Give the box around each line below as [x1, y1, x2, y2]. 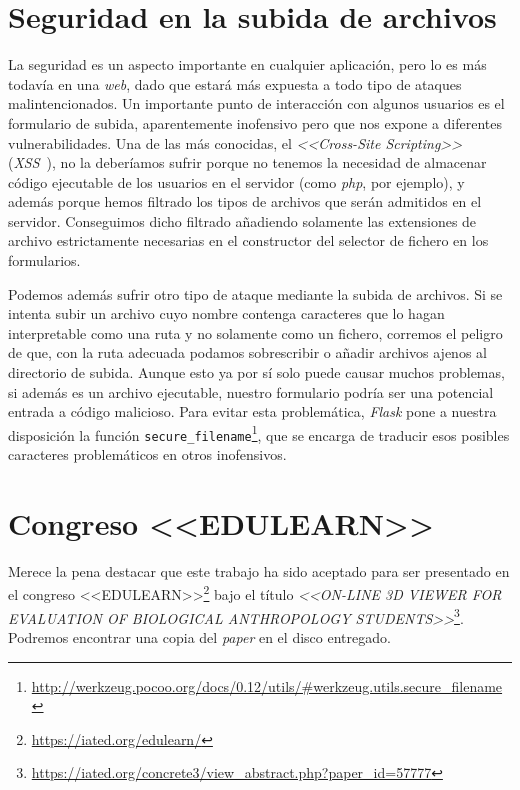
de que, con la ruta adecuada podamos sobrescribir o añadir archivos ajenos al [8, 342, 487, 363]
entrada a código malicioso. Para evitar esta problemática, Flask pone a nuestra [8, 401, 497, 422]
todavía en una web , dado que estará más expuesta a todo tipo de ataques [8, 73, 462, 94]
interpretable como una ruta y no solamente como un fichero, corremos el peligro [8, 322, 503, 343]
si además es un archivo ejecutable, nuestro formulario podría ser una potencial [8, 381, 494, 402]
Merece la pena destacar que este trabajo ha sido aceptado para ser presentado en [8, 560, 510, 581]
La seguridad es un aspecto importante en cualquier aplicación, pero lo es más [8, 54, 487, 75]
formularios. [8, 250, 81, 271]
